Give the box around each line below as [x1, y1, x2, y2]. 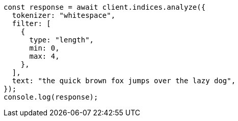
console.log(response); [4, 93, 98, 101]
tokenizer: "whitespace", [12, 11, 116, 19]
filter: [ [12, 19, 51, 28]
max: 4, [29, 52, 60, 60]
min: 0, [29, 44, 60, 52]
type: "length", [29, 36, 94, 44]
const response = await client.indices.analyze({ [4, 3, 206, 11]
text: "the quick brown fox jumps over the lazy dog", [12, 77, 236, 85]
